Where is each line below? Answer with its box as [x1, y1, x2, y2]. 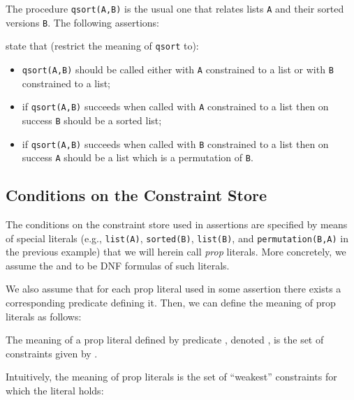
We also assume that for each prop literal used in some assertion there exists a [6, 281, 341, 296]
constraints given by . [6, 346, 98, 360]
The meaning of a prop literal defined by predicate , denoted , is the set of [6, 332, 324, 347]
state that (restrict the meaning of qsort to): [6, 38, 199, 53]
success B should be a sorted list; [22, 112, 162, 127]
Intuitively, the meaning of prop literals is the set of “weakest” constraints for [6, 369, 337, 384]
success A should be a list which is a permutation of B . [22, 150, 253, 165]
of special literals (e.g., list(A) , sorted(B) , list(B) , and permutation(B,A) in [6, 230, 349, 245]
